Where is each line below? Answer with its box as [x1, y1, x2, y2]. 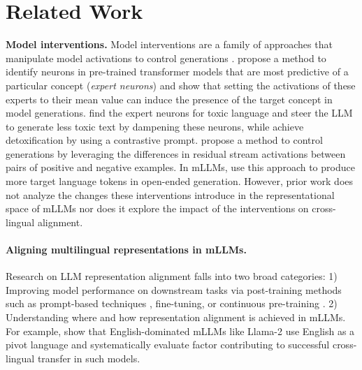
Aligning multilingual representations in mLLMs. [6, 242, 247, 257]
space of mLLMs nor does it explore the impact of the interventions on [6, 201, 309, 216]
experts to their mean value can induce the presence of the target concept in [6, 91, 333, 106]
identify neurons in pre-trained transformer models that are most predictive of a [6, 64, 349, 79]
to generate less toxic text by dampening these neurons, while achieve [6, 119, 304, 133]
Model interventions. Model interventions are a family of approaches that [6, 37, 333, 52]
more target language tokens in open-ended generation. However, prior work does [6, 174, 354, 188]
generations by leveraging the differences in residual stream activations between [6, 146, 346, 161]
